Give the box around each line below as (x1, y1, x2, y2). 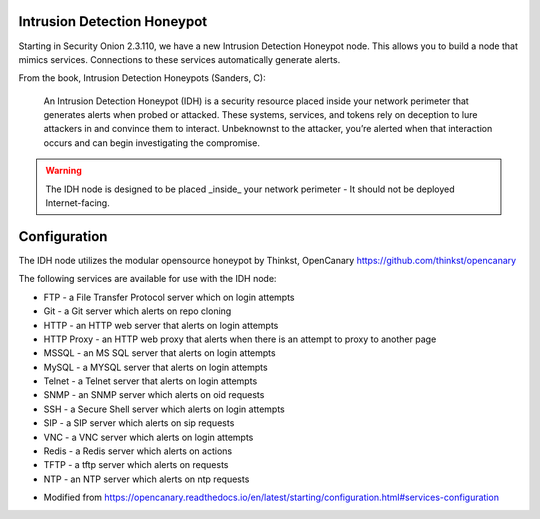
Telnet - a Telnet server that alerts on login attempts (43, 375, 258, 387)
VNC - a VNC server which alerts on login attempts (43, 431, 254, 443)
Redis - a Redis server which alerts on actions (43, 445, 233, 457)
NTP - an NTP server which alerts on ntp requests (43, 473, 250, 485)
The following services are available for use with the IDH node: (18, 273, 277, 285)
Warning (45, 165, 82, 177)
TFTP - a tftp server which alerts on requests (43, 459, 229, 471)
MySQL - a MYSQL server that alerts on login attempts (43, 361, 269, 373)
